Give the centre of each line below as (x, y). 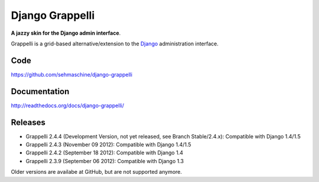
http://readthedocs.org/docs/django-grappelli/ (67, 105)
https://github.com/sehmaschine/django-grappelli (72, 74)
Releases (28, 122)
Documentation (40, 91)
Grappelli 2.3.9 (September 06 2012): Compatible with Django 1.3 (105, 161)
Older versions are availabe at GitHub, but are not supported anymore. (97, 172)
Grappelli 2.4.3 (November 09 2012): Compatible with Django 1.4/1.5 (108, 145)
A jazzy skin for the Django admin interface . (66, 33)
